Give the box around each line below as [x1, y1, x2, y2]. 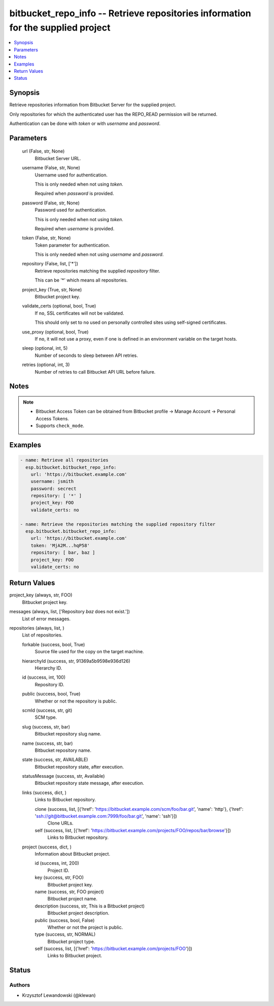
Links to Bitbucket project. [47, 953, 102, 959]
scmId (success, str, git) [22, 707, 73, 713]
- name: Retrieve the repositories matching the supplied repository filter [20, 521, 216, 527]
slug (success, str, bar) [22, 723, 71, 729]
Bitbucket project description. [47, 910, 110, 916]
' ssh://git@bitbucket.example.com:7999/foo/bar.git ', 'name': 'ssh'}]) [35, 813, 177, 819]
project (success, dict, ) [22, 844, 72, 850]
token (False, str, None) [22, 235, 71, 241]
